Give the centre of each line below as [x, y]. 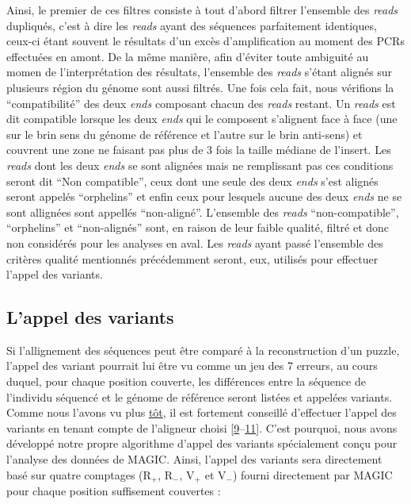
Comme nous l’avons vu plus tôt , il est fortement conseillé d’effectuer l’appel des [202, 412]
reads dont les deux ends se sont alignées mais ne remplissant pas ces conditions [200, 165]
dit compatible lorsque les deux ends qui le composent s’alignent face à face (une [202, 119]
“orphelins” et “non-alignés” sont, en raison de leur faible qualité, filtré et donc [198, 227]
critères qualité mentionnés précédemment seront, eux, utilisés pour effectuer [192, 258]
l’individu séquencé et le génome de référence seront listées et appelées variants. [200, 396]
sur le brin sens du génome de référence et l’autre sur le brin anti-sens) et [185, 134]
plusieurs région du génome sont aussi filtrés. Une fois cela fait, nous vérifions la [200, 87]
